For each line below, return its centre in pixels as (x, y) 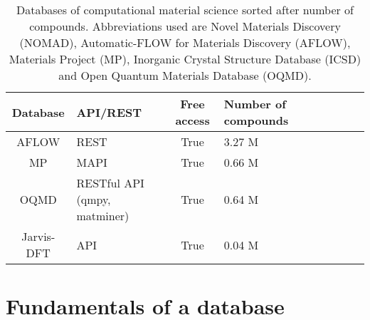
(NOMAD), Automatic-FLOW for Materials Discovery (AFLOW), (185, 42)
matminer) (103, 216)
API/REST (109, 112)
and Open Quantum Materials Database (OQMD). (185, 75)
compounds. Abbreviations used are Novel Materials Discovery (185, 26)
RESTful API (110, 183)
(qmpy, (94, 199)
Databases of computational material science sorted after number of (185, 10)
